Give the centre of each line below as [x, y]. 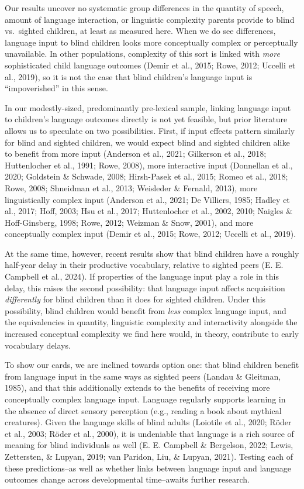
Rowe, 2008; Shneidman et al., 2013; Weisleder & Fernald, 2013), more [131, 187]
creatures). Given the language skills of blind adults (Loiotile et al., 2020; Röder [148, 422]
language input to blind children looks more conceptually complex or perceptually [151, 42]
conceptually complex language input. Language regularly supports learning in [145, 399]
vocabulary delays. [38, 345]
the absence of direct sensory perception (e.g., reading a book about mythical [143, 410]
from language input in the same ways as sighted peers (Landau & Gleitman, [143, 376]
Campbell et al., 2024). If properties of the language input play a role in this [142, 276]
